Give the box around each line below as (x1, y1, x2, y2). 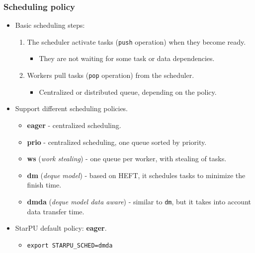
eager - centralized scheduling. (27, 120, 121, 130)
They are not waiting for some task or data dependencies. (39, 53, 215, 63)
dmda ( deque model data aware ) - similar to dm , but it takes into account (27, 196, 251, 206)
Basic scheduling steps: (15, 20, 85, 30)
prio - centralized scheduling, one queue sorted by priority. (27, 136, 207, 147)
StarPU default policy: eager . (15, 223, 107, 233)
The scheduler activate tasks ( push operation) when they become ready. (27, 36, 246, 47)
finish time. (27, 180, 62, 190)
